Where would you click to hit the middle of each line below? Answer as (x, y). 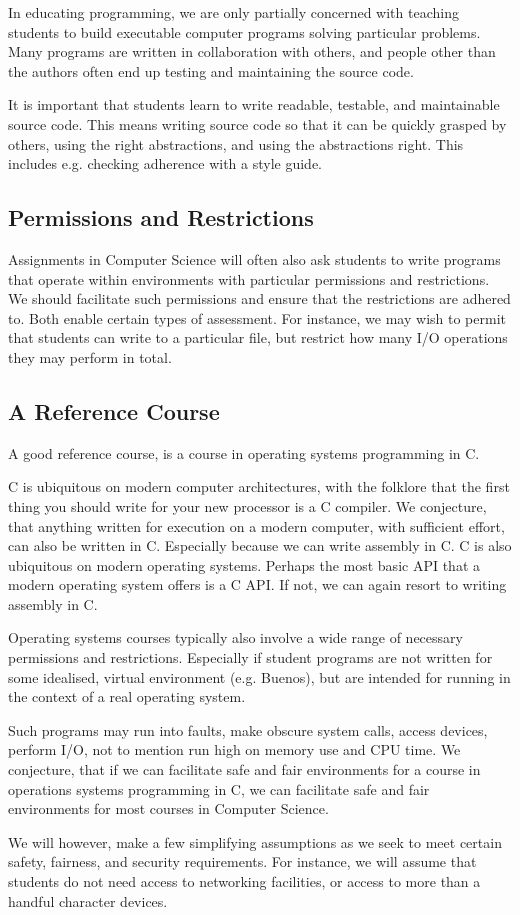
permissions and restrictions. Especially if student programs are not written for (250, 657)
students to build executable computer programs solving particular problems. (244, 31)
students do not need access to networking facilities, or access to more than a (244, 881)
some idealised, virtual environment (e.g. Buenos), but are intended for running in (259, 676)
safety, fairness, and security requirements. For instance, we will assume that (242, 861)
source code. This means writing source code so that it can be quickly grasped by (257, 123)
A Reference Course (114, 410)
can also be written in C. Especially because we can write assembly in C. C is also (260, 545)
